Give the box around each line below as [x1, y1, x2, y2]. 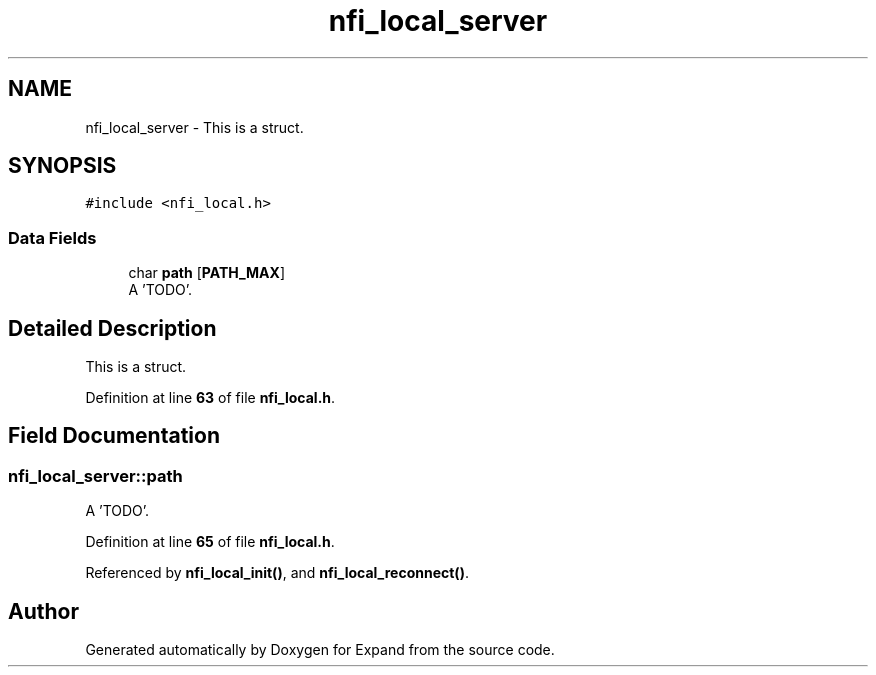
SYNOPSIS [8, 153, 117, 179]
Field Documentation [8, 423, 220, 449]
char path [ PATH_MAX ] [128, 264, 286, 282]
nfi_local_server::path [8, 465, 183, 486]
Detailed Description [8, 315, 217, 341]
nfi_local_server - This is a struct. [85, 118, 304, 136]
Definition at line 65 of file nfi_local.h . [85, 533, 335, 551]
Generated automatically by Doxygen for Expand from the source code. [85, 641, 555, 659]
